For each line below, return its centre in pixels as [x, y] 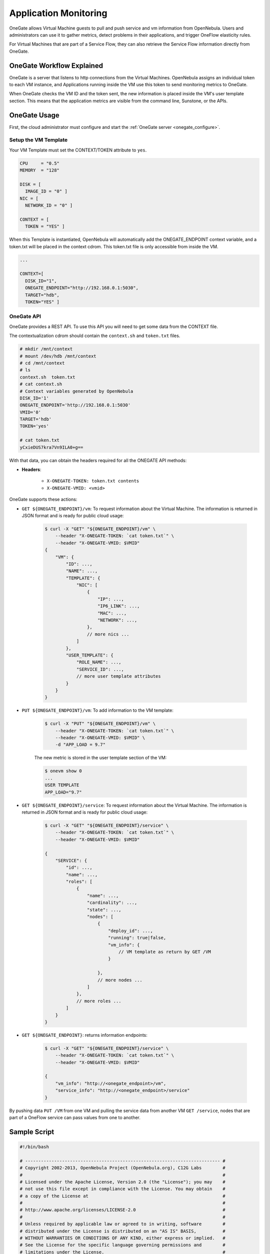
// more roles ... [99, 1001]
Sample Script [32, 1132]
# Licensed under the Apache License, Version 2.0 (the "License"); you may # [123, 1182]
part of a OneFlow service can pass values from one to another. [75, 1117]
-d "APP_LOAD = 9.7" [80, 745]
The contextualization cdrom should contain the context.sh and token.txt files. [95, 336]
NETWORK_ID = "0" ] [49, 205]
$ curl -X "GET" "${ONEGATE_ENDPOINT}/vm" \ [100, 529]
